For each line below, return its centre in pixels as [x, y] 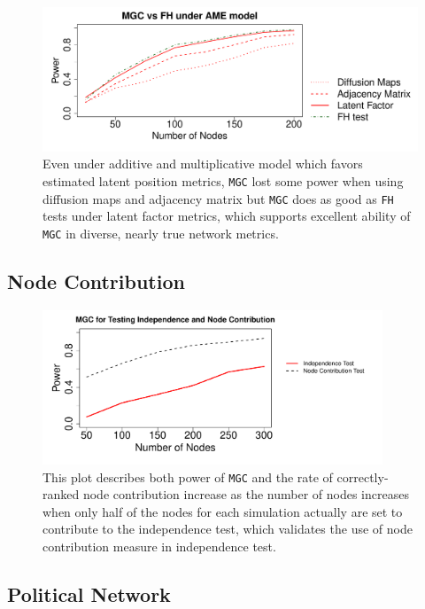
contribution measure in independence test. [159, 547]
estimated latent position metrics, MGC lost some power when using [223, 180]
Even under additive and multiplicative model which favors [203, 164]
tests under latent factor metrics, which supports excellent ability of [227, 216]
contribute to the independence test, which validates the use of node [228, 529]
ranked [61, 494]
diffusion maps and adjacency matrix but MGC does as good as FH [218, 198]
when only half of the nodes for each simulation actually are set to [223, 511]
